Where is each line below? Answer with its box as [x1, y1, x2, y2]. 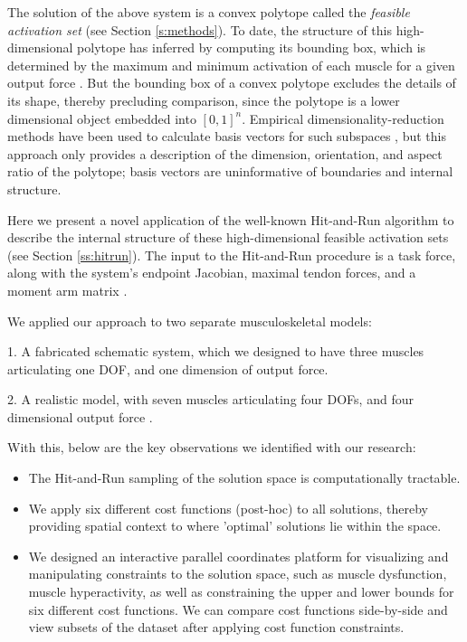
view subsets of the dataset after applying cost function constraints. [28, 618, 405, 637]
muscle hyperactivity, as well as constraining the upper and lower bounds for [28, 582, 454, 601]
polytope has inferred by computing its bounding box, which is [77, 38, 426, 57]
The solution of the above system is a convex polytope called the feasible [7, 3, 410, 21]
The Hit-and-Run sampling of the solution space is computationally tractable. [28, 468, 461, 487]
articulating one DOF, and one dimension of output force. [7, 359, 329, 378]
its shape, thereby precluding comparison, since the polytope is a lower [7, 90, 400, 109]
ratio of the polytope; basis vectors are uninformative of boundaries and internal [7, 162, 453, 181]
